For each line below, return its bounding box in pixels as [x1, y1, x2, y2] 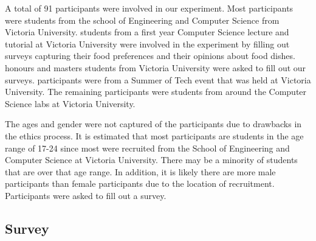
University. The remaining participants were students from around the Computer [5, 85, 307, 98]
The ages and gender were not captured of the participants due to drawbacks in [5, 117, 302, 130]
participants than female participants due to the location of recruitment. [5, 177, 275, 190]
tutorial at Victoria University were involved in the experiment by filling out [5, 37, 290, 50]
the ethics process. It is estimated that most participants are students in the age [5, 129, 304, 142]
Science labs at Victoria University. [5, 97, 136, 110]
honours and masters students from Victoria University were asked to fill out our [5, 61, 306, 74]
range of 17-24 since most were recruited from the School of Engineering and [5, 141, 290, 154]
